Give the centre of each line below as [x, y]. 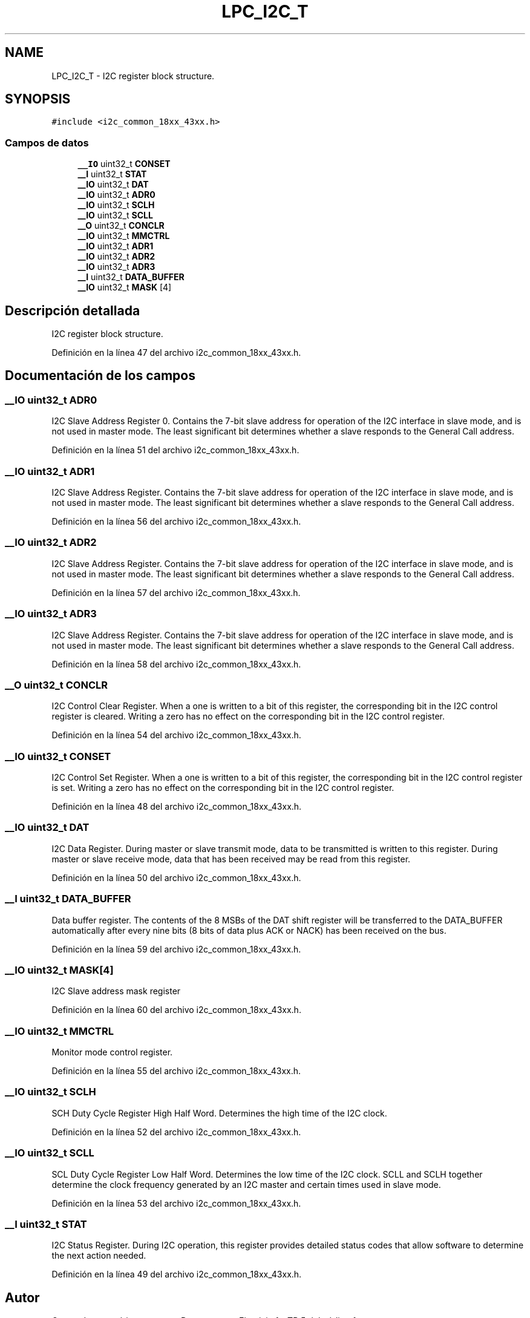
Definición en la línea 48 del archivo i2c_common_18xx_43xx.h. [177, 806]
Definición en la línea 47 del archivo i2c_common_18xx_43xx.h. [176, 353]
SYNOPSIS [38, 99]
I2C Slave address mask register [116, 991]
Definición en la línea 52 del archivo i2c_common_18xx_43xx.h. [176, 1132]
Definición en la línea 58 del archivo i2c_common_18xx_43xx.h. [176, 664]
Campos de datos [47, 143]
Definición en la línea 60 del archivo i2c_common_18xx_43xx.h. [176, 1010]
